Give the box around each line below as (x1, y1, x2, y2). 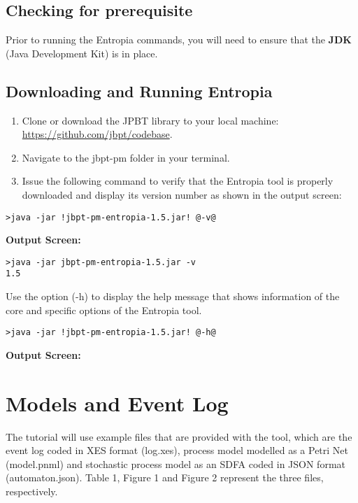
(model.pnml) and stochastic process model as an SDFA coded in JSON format (6, 456, 345, 471)
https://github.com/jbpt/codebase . (22, 127, 173, 141)
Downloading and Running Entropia (6, 80, 273, 101)
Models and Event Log (6, 388, 229, 417)
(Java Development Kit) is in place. (6, 45, 158, 60)
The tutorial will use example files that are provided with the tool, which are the (6, 429, 352, 444)
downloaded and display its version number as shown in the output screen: (22, 187, 342, 201)
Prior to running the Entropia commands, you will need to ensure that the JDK (6, 32, 352, 47)
